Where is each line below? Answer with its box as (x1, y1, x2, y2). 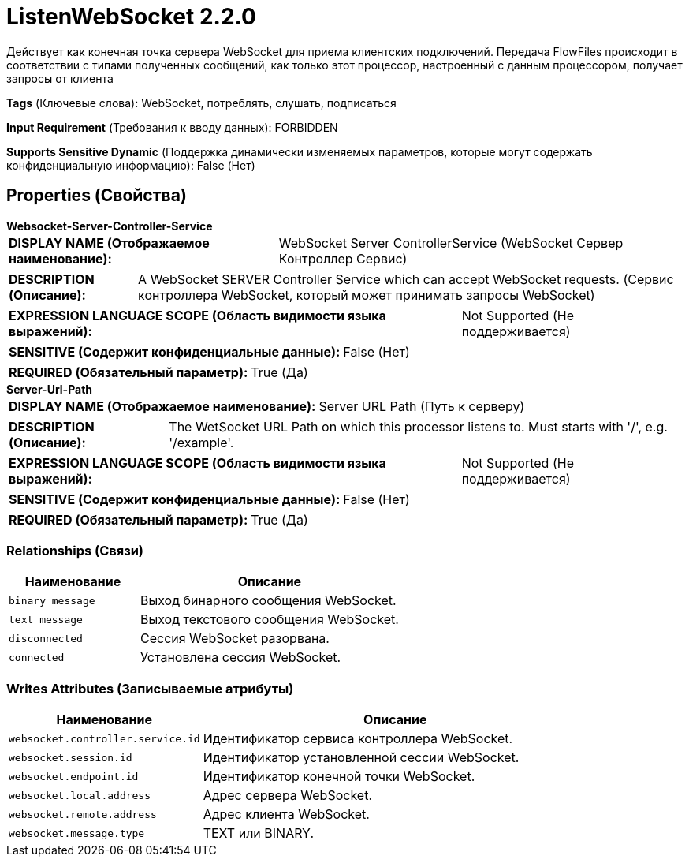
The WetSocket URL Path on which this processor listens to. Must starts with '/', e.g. (169, 418, 668, 435)
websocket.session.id (9, 751, 132, 764)
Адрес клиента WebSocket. (203, 806, 370, 823)
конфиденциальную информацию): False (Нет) (6, 158, 255, 172)
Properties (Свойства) (6, 185, 187, 206)
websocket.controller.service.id (9, 732, 200, 745)
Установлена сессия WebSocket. (140, 649, 341, 666)
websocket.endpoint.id (9, 770, 139, 783)
